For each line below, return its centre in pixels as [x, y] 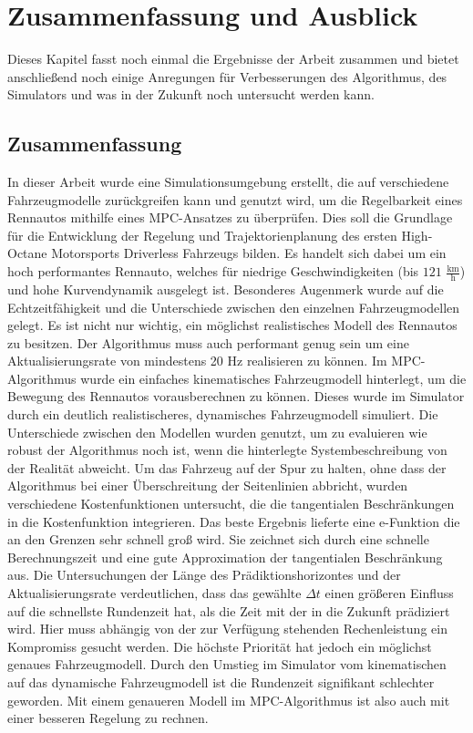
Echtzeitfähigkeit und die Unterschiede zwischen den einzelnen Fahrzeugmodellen [234, 307]
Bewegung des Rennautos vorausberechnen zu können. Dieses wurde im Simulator [236, 396]
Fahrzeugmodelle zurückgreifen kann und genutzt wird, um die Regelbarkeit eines [235, 199]
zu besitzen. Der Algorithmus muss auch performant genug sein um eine [208, 342]
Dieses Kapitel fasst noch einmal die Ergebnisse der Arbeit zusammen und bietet [233, 59]
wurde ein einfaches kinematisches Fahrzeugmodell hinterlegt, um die [273, 378]
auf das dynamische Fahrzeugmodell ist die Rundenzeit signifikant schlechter [221, 681]
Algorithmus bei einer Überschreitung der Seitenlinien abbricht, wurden [208, 485]
